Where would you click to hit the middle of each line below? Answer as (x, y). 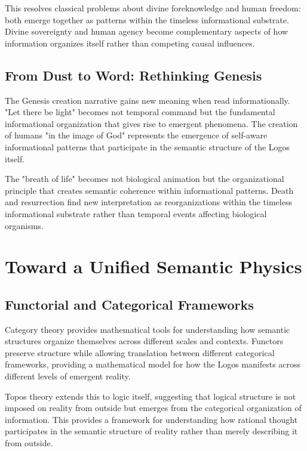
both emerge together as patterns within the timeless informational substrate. (147, 19)
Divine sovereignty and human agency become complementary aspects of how (147, 31)
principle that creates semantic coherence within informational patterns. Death (149, 190)
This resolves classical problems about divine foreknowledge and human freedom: (153, 8)
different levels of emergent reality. (68, 376)
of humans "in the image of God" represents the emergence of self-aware (136, 135)
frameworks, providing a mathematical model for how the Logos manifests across (153, 364)
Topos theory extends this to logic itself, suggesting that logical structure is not (151, 396)
